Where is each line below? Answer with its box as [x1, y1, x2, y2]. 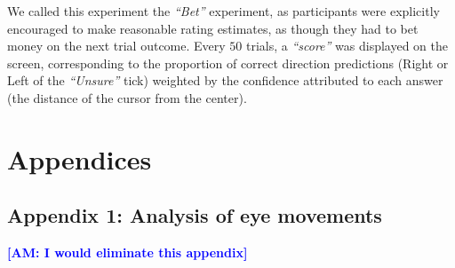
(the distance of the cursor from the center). [7, 88, 247, 106]
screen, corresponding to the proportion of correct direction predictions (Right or [7, 53, 449, 72]
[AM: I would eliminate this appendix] [7, 243, 248, 262]
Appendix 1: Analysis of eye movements [7, 201, 382, 229]
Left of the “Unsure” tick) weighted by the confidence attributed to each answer [7, 71, 443, 90]
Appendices [7, 140, 152, 177]
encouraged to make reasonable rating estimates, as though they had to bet [7, 19, 419, 37]
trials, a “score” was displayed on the [245, 36, 449, 55]
